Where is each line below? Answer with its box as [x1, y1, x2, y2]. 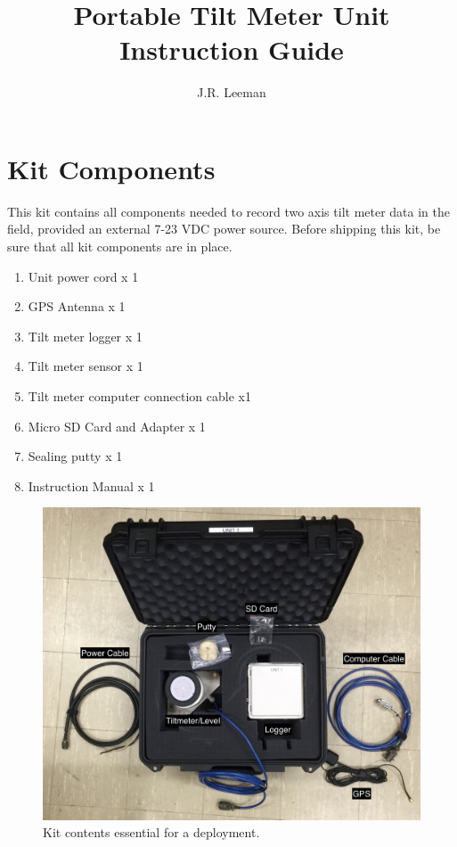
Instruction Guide [119, 31, 344, 68]
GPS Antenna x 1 [28, 297, 126, 316]
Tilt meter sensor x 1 [28, 357, 143, 375]
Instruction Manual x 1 [28, 476, 155, 495]
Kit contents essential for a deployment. [43, 823, 260, 842]
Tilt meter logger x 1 [28, 326, 143, 345]
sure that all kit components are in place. [7, 237, 233, 256]
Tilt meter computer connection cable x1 [28, 387, 251, 405]
